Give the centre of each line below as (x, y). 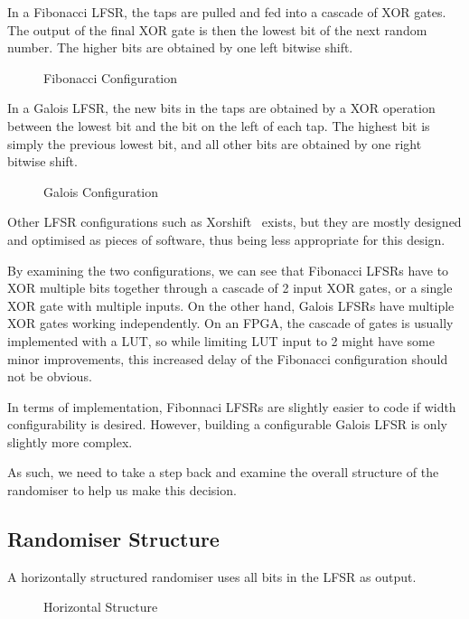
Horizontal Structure (101, 607)
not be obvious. (50, 376)
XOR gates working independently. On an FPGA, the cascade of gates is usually (230, 323)
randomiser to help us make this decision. (122, 490)
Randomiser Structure (113, 539)
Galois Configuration (101, 191)
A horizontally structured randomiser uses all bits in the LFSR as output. (212, 576)
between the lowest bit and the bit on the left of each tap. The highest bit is (219, 125)
